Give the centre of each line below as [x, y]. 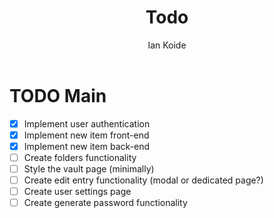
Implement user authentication [87, 123]
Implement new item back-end [86, 146]
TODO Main [58, 95]
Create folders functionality [80, 157]
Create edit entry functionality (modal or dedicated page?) [143, 180]
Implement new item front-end [86, 135]
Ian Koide [167, 45]
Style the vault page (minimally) [89, 168]
